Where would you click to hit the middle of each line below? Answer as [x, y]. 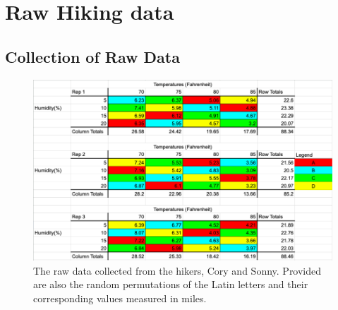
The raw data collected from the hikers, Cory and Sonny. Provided [177, 270]
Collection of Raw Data [92, 56]
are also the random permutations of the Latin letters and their [171, 284]
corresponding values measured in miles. [120, 298]
